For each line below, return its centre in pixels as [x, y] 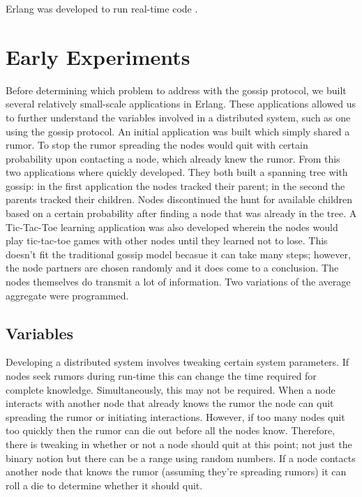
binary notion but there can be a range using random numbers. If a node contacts [181, 458]
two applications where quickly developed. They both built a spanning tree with [177, 172]
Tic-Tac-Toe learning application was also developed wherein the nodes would [172, 227]
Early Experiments [98, 56]
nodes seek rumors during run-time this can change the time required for [161, 376]
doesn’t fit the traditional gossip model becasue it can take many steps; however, [178, 254]
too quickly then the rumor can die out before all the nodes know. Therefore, [171, 430]
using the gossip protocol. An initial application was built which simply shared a [178, 131]
